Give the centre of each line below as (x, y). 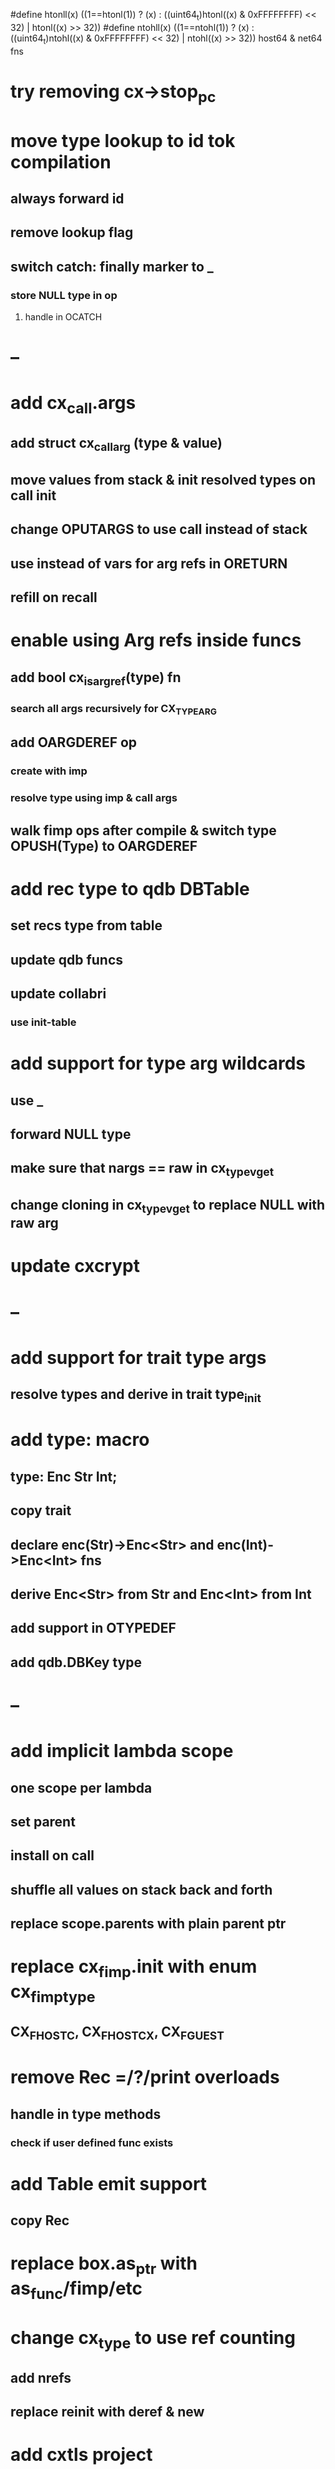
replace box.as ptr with (104, 2265)
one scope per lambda (81, 1787)
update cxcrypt (75, 1266)
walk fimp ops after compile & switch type (143, 830)
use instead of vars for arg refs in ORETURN (149, 563)
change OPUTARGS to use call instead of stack (159, 529)
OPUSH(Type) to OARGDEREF (104, 845)
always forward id (67, 198)
